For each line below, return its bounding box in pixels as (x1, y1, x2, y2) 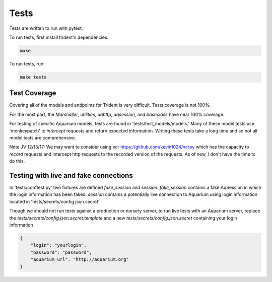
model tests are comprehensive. (9, 134, 77, 140)
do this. (9, 158, 25, 164)
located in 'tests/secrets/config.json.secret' (9, 198, 100, 204)
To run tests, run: (9, 60, 45, 66)
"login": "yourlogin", (30, 242, 87, 248)
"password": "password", (30, 249, 92, 255)
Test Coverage (9, 89, 56, 98)
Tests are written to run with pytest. (9, 25, 83, 31)
